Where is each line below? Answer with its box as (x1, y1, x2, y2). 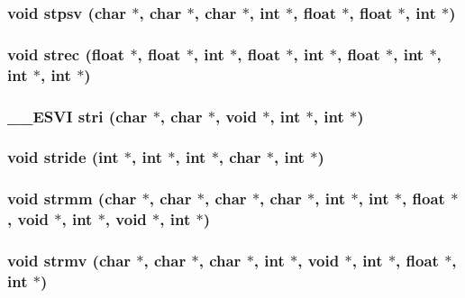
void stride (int (7, 146, 119, 168)
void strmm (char (7, 187, 137, 210)
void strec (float (7, 42, 125, 65)
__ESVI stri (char (7, 104, 148, 127)
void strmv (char (7, 248, 132, 271)
